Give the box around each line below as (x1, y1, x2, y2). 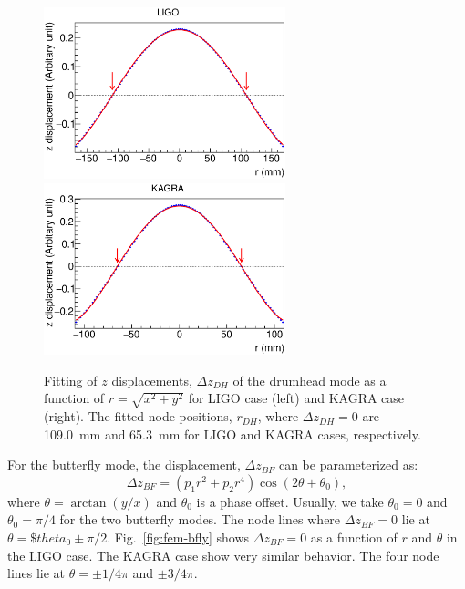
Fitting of (44, 370, 98, 389)
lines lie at (7, 563, 66, 583)
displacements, (111, 370, 192, 389)
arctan (70, 496, 107, 510)
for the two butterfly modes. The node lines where (59, 510, 341, 529)
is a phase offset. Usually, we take (196, 491, 384, 511)
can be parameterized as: (278, 455, 418, 474)
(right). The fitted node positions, (44, 407, 232, 426)
